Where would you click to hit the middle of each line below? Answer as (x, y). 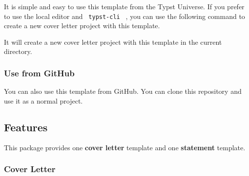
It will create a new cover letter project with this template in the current (113, 42)
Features (26, 127)
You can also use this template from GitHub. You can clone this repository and (123, 91)
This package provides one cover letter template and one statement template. (125, 147)
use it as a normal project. (43, 100)
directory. (18, 51)
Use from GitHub (39, 73)
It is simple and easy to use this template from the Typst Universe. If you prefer (124, 6)
